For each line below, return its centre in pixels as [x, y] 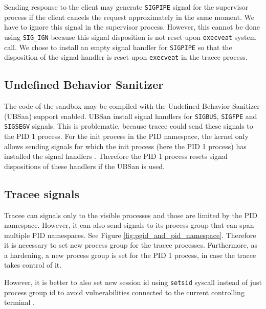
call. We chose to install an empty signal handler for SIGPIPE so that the [118, 47]
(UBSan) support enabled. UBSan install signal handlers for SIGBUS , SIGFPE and [131, 116]
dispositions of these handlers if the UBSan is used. [84, 166]
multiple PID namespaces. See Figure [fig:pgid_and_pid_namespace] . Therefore [130, 235]
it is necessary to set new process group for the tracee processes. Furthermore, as [131, 245]
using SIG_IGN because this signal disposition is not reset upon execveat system [130, 37]
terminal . [19, 302]
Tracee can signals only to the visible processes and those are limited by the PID [131, 215]
